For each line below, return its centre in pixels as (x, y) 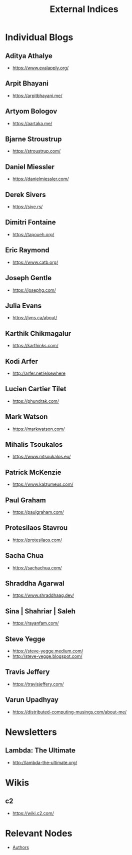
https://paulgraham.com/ (38, 512)
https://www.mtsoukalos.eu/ (41, 457)
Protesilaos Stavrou (36, 528)
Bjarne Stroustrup (33, 139)
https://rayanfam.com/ (35, 623)
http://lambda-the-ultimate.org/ (45, 762)
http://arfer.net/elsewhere (39, 373)
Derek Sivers (25, 194)
